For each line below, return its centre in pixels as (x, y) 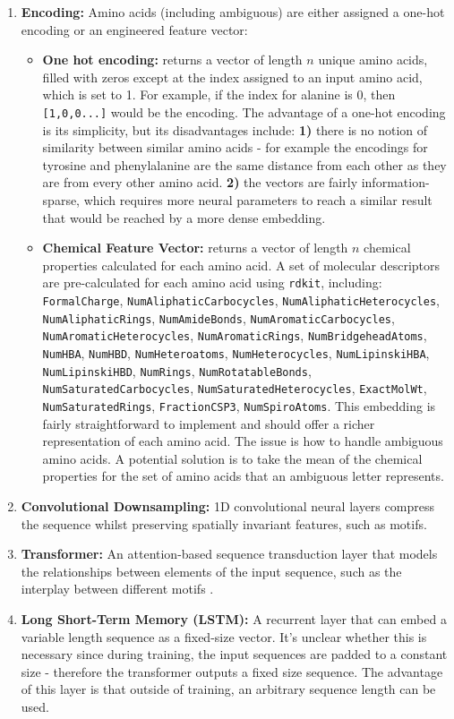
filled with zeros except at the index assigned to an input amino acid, (232, 77)
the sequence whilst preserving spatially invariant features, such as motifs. (224, 523)
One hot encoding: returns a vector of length (172, 60)
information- (395, 182)
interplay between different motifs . (117, 589)
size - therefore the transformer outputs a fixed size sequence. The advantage (232, 671)
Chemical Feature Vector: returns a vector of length (195, 248)
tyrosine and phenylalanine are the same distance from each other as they (244, 164)
